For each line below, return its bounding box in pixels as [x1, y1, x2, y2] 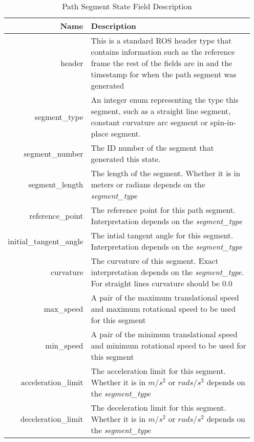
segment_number [23, 147, 84, 159]
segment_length [28, 179, 84, 190]
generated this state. [91, 153, 161, 164]
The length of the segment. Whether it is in [91, 167, 240, 179]
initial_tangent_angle [8, 235, 84, 247]
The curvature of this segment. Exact [91, 255, 219, 266]
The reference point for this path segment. [91, 204, 236, 215]
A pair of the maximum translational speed [91, 292, 239, 303]
